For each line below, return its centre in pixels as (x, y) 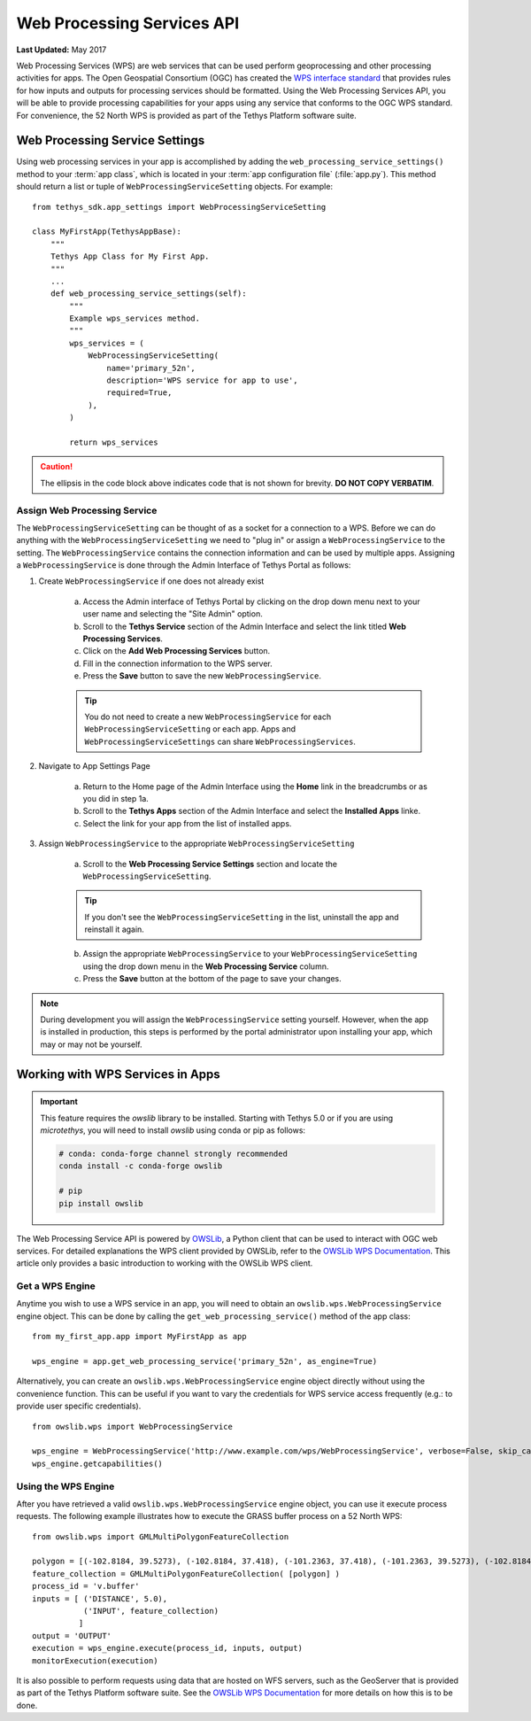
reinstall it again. (115, 929)
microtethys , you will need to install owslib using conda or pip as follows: (173, 1130)
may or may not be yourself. (91, 1044)
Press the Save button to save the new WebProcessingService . (202, 676)
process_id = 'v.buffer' (86, 1586)
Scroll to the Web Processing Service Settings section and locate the (210, 864)
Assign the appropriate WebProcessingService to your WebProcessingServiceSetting (250, 954)
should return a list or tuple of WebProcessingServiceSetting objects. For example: (175, 187)
